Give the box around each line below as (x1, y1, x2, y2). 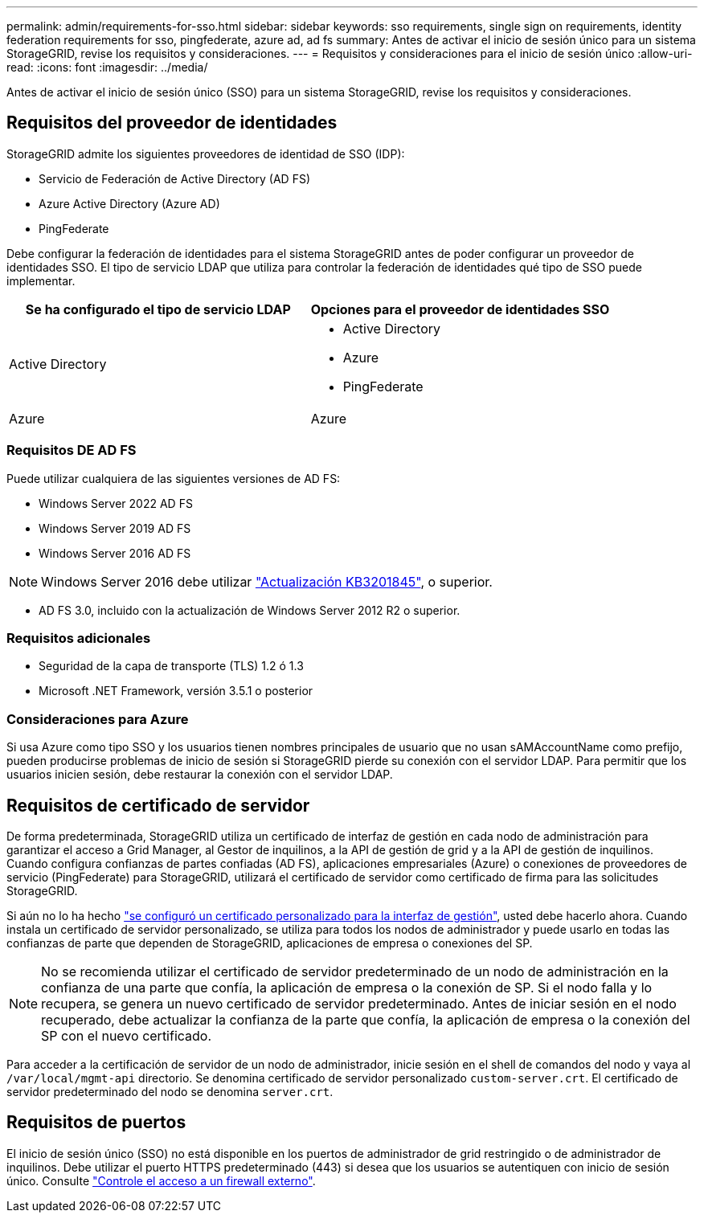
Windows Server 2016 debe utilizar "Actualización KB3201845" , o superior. (41, 573, 493, 590)
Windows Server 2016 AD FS (39, 546, 191, 560)
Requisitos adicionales (6, 629, 151, 646)
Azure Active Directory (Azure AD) (39, 196, 220, 211)
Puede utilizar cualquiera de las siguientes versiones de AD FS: (6, 471, 341, 485)
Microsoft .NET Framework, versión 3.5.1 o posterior (39, 684, 313, 698)
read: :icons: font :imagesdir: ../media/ (6, 60, 208, 74)
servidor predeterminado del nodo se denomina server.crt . (6, 1084, 334, 1098)
